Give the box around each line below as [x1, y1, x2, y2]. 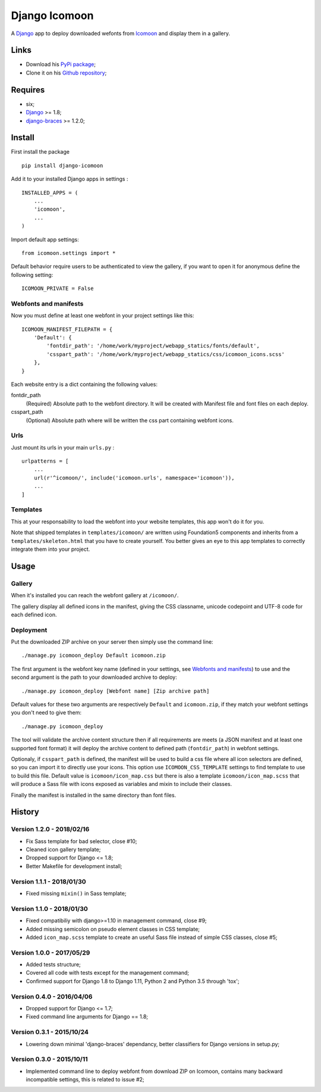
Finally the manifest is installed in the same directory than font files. [11, 791, 177, 798]
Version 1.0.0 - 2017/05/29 [11, 949, 90, 957]
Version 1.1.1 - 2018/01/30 [11, 877, 86, 885]
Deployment [11, 626, 48, 634]
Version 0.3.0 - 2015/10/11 [11, 1055, 89, 1063]
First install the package [11, 148, 70, 155]
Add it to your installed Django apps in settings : [11, 176, 128, 183]
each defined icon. [11, 611, 57, 618]
